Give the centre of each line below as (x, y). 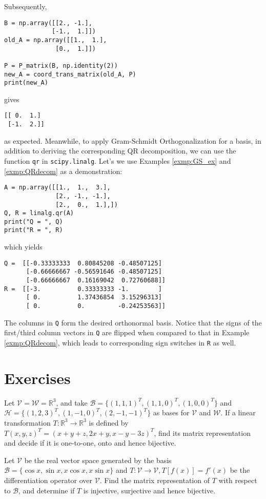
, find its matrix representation (202, 433)
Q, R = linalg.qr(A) (39, 213)
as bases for (171, 412)
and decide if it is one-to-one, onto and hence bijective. (90, 443)
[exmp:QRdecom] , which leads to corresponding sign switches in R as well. (120, 342)
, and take (72, 402)
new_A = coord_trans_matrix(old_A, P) (70, 74)
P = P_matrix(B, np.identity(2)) (61, 65)
